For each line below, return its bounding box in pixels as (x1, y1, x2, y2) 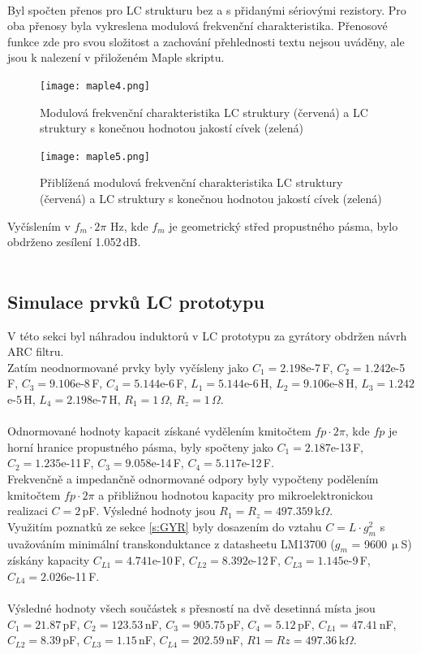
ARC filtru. (7, 343, 64, 360)
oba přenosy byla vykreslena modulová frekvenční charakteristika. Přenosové (7, 17, 388, 34)
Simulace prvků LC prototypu (7, 288, 264, 314)
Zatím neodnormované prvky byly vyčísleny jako (7, 358, 249, 375)
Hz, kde (110, 217, 148, 234)
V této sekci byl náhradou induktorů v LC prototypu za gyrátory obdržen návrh (7, 327, 407, 344)
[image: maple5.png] (40, 150, 151, 162)
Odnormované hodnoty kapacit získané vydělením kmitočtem (7, 422, 311, 440)
